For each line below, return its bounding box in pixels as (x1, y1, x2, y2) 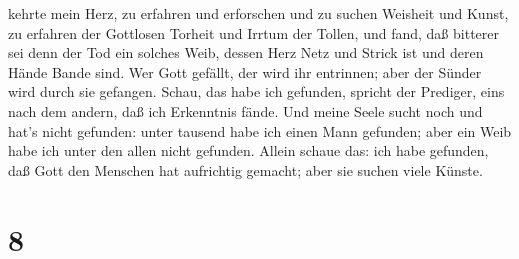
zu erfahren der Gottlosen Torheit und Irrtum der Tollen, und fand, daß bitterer (8, 22, 499, 43)
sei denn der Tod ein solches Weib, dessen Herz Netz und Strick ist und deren (8, 42, 484, 63)
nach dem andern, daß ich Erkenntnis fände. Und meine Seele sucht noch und (8, 100, 483, 121)
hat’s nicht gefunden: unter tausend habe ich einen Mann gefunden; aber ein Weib (8, 120, 512, 141)
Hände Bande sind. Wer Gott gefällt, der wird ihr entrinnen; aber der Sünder (8, 61, 482, 82)
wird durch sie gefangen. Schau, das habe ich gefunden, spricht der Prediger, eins (8, 81, 505, 102)
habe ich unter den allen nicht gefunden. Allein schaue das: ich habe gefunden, (8, 140, 489, 161)
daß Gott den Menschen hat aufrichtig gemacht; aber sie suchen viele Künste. (8, 159, 483, 180)
